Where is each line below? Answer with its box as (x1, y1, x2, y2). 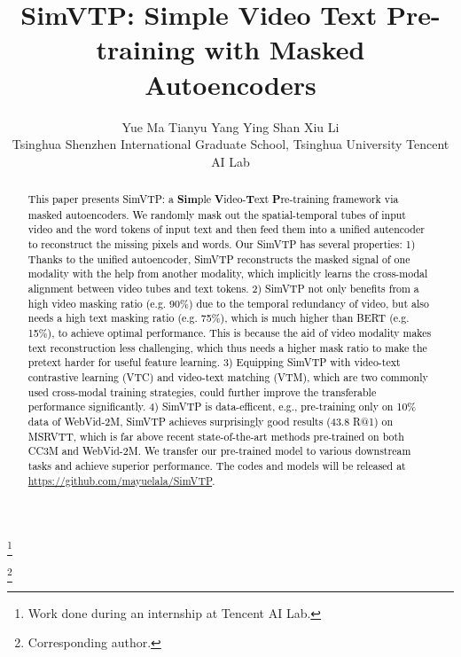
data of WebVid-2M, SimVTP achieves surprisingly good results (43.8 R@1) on (27, 413, 394, 428)
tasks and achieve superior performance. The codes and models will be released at (27, 458, 406, 473)
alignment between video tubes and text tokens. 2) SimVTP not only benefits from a (27, 281, 419, 296)
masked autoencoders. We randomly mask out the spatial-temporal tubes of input (27, 207, 406, 222)
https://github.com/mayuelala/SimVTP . (27, 473, 215, 488)
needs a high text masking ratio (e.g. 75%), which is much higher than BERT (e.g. (27, 310, 410, 325)
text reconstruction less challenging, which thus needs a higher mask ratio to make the (27, 340, 427, 355)
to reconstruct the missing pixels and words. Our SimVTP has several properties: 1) (27, 237, 416, 252)
